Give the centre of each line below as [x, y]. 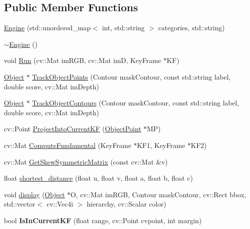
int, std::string [123, 28]
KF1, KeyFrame [161, 145]
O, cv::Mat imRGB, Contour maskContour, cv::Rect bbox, [159, 194]
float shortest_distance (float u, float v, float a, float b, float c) [99, 178]
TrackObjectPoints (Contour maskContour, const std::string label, [131, 76]
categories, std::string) [192, 28]
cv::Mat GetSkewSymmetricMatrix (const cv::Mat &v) [86, 161]
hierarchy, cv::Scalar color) [126, 204]
